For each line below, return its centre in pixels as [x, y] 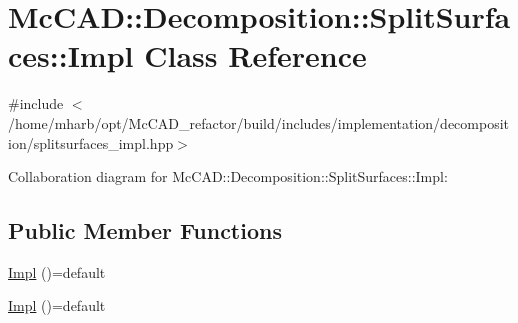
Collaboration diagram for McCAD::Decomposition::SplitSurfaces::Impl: [228, 176]
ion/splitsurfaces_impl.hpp [91, 142]
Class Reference [255, 55]
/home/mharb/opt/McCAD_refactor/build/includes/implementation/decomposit [259, 122]
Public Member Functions [145, 230]
